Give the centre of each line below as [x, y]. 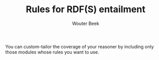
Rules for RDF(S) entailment [86, 9]
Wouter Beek [86, 23]
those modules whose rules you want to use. [52, 52]
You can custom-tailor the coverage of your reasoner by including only [79, 46]
